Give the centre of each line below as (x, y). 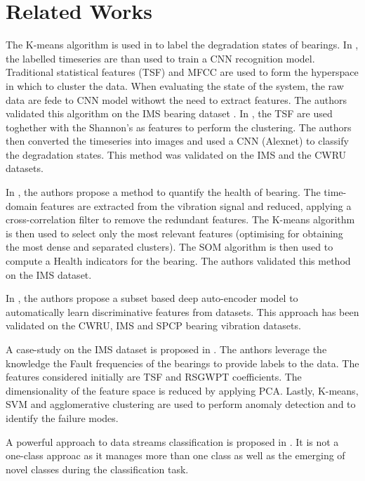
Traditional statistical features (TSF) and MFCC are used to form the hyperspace (182, 72)
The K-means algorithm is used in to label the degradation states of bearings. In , (182, 45)
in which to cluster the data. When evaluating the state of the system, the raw (175, 85)
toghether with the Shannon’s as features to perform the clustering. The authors (179, 127)
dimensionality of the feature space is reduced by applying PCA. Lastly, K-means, (182, 390)
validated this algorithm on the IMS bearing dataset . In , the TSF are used (169, 113)
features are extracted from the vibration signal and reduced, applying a (196, 205)
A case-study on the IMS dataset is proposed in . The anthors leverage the (166, 349)
